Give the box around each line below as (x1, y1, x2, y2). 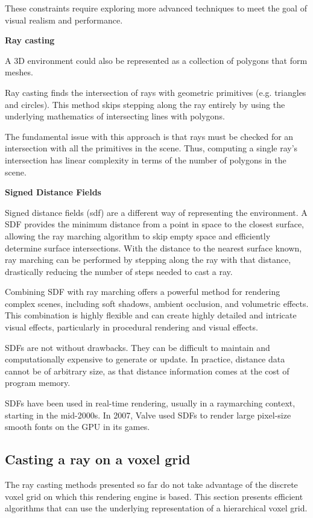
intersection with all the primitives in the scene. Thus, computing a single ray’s (5, 142, 298, 154)
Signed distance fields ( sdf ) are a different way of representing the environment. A (5, 206, 308, 218)
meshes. (5, 66, 33, 78)
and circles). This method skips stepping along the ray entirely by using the (5, 98, 285, 110)
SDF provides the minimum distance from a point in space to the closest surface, (5, 218, 304, 230)
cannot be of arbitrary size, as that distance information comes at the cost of (5, 364, 289, 377)
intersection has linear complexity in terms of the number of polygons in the (5, 153, 286, 166)
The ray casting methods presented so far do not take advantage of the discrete (5, 478, 298, 491)
